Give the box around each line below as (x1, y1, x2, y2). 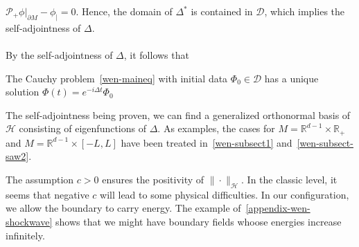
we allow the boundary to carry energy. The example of (6, 201, 241, 215)
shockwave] (6, 214, 53, 228)
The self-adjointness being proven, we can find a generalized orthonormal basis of (6, 107, 351, 122)
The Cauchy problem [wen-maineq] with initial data (6, 71, 228, 85)
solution (6, 84, 40, 99)
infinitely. (6, 228, 45, 242)
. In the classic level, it (241, 172, 338, 186)
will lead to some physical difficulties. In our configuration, (100, 187, 349, 201)
